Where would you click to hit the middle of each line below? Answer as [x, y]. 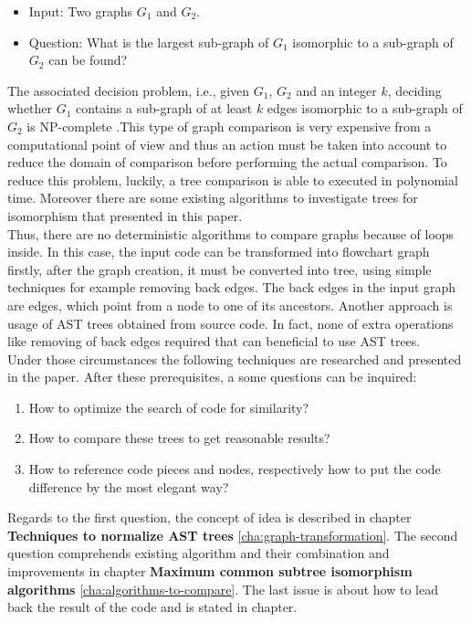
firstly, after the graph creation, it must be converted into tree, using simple [220, 269]
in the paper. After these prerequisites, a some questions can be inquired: [212, 377]
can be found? [88, 60]
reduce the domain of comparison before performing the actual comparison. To [227, 162]
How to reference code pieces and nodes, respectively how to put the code [235, 469]
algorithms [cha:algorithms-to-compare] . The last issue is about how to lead [223, 589]
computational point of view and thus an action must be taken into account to [227, 144]
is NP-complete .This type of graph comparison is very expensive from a [229, 126]
